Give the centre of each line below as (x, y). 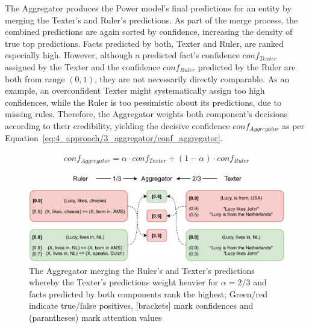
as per (293, 125)
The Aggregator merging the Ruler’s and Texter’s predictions (142, 270)
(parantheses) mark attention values (95, 317)
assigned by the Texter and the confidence (83, 66)
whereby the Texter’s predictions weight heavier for (124, 282)
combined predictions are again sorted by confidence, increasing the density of (149, 32)
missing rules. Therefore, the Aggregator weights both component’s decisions (146, 114)
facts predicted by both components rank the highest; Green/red (148, 293)
